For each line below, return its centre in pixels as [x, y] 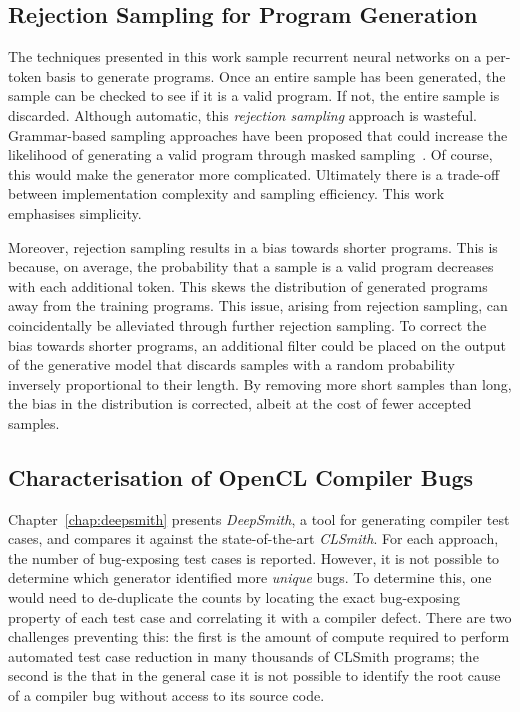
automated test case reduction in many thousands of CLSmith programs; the [243, 655]
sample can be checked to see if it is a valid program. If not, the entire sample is [254, 95]
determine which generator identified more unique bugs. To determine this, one [250, 577]
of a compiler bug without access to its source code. [166, 695]
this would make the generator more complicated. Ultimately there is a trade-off [254, 173]
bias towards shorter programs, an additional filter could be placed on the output [257, 344]
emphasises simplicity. [75, 212]
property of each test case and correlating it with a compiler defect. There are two [260, 616]
